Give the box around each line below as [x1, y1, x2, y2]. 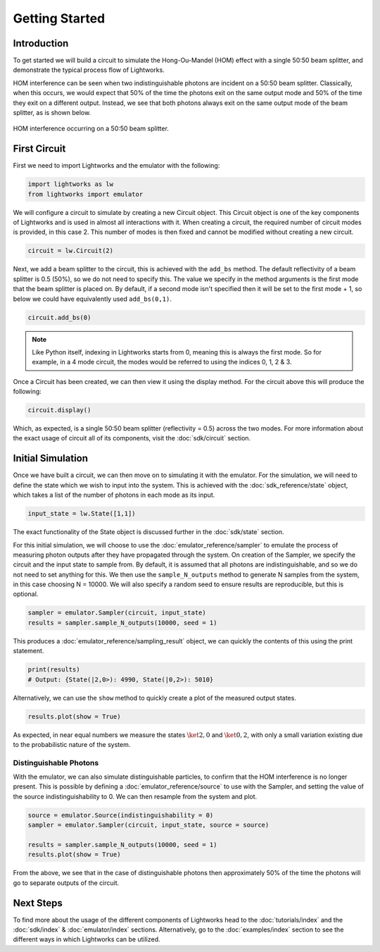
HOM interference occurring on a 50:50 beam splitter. [13, 124, 169, 133]
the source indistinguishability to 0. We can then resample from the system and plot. [13, 792, 258, 800]
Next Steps [13, 897, 63, 909]
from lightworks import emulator [27, 190, 144, 198]
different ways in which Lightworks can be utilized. [13, 935, 161, 944]
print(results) [27, 666, 80, 674]
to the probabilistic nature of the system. [13, 740, 131, 748]
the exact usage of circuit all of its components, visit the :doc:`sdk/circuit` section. [13, 434, 251, 443]
